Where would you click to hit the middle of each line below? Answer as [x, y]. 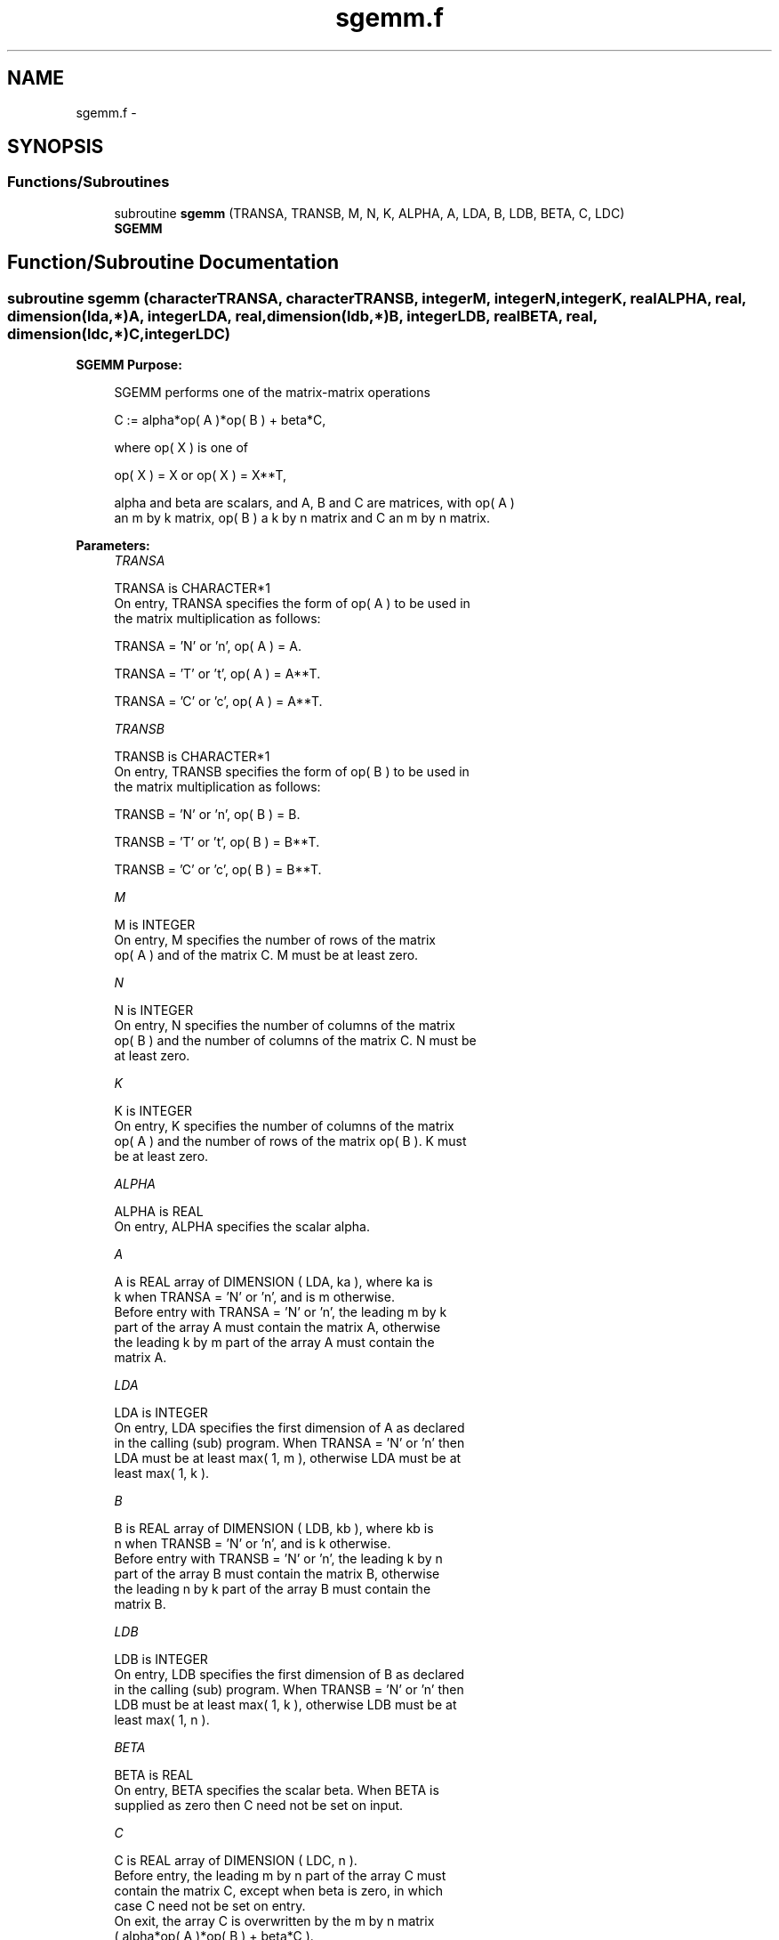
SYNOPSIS [56, 147]
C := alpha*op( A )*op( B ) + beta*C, [220, 420]
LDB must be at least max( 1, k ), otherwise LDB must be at [285, 1705]
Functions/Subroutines [88, 182]
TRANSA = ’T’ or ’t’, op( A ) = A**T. [217, 674]
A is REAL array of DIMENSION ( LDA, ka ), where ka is [273, 1282]
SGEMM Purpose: [129, 365]
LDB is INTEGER [161, 1660]
